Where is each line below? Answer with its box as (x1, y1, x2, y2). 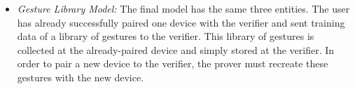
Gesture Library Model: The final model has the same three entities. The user (17, 1, 350, 15)
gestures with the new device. (17, 69, 144, 84)
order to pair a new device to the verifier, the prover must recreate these (17, 56, 328, 71)
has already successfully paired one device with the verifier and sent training (17, 15, 345, 29)
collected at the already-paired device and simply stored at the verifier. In (17, 42, 335, 57)
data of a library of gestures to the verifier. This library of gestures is (17, 29, 314, 43)
